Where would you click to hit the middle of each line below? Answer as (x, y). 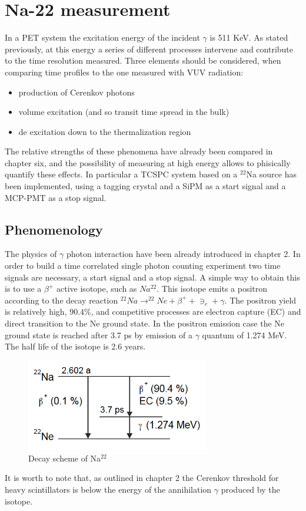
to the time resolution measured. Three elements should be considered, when (143, 60)
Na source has (271, 174)
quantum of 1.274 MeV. (245, 334)
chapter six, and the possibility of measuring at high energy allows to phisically (148, 162)
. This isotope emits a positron (212, 289)
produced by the (250, 489)
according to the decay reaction (61, 300)
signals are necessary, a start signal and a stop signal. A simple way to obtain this (152, 277)
